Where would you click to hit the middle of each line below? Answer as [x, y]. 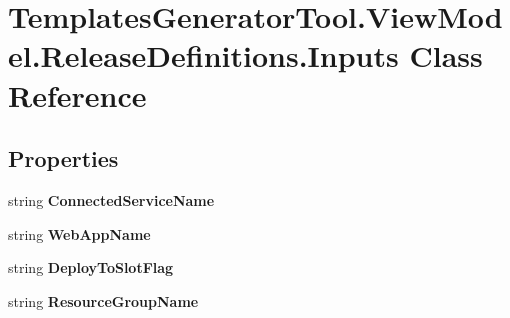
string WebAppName [79, 233]
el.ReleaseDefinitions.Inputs [203, 55]
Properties [63, 158]
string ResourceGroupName [103, 300]
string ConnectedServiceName [111, 199]
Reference [77, 94]
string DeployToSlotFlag [91, 267]
